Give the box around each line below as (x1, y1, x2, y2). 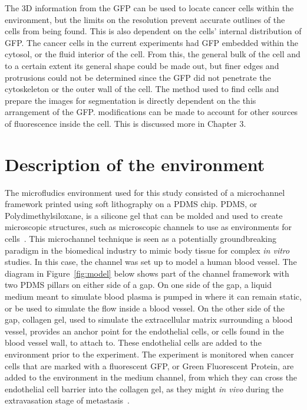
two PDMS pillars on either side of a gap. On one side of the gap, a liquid (5, 278, 272, 291)
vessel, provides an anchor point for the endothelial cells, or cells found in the (5, 324, 284, 337)
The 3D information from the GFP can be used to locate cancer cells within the (5, 2, 294, 14)
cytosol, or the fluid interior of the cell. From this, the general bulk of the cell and (5, 48, 301, 60)
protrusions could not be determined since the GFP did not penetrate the (5, 71, 271, 83)
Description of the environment (5, 152, 265, 176)
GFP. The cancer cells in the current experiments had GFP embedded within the (5, 36, 298, 48)
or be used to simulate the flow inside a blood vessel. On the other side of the (5, 301, 285, 314)
